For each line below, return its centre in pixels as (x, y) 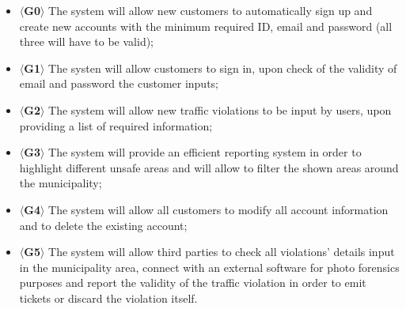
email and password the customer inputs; (119, 83)
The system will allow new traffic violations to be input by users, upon (220, 109)
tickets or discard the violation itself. (108, 298)
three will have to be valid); (87, 41)
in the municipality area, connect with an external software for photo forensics (209, 267)
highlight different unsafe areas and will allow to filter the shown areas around (209, 167)
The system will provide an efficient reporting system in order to (205, 152)
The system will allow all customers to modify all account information (218, 209)
